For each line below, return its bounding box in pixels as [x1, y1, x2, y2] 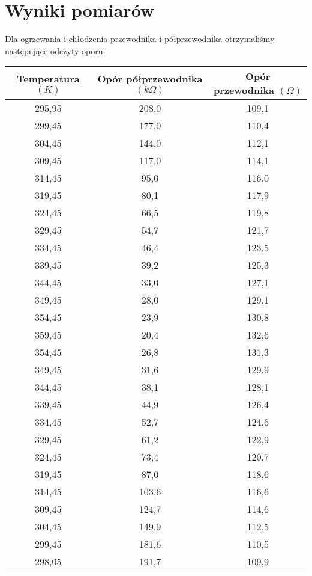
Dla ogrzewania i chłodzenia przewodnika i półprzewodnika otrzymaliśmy [5, 32, 275, 45]
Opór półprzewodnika [97, 71, 203, 85]
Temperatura [17, 71, 80, 85]
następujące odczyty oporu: [5, 44, 106, 57]
